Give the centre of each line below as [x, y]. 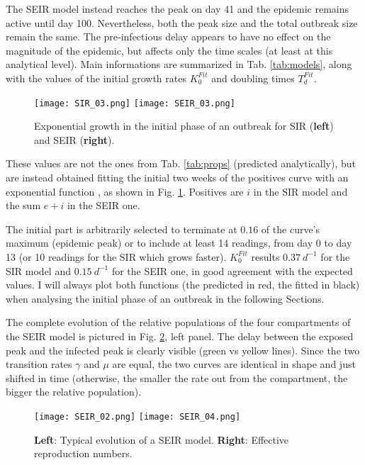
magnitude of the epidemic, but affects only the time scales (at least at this [169, 50]
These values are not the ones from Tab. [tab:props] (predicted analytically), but [181, 163]
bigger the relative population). [74, 392]
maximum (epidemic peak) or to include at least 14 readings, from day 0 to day [179, 243]
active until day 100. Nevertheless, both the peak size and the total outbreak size [182, 22]
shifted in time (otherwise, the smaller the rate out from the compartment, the [177, 377]
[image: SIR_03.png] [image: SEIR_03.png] [135, 103]
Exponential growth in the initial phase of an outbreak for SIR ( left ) [184, 126]
